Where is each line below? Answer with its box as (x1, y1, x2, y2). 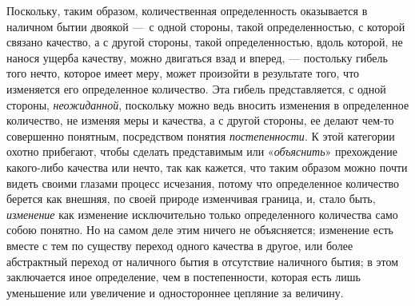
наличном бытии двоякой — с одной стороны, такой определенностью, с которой (6, 18, 405, 34)
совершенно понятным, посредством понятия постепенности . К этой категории (6, 127, 395, 144)
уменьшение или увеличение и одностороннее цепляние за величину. (6, 284, 344, 300)
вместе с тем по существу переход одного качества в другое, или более (6, 236, 353, 253)
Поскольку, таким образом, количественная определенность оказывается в (6, 2, 368, 18)
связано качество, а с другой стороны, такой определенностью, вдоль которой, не (6, 34, 403, 50)
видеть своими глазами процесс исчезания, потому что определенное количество (6, 174, 400, 191)
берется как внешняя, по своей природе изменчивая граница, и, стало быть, (6, 190, 376, 207)
